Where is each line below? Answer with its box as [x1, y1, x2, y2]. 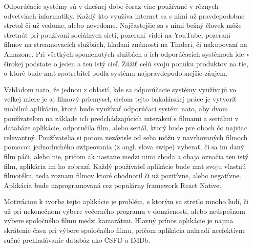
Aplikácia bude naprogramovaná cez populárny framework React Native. [4, 180, 221, 190]
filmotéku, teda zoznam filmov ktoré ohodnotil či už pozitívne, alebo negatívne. [4, 170, 241, 181]
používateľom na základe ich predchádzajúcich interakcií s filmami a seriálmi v [4, 113, 239, 123]
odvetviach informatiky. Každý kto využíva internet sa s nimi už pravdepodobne [4, 10, 245, 21]
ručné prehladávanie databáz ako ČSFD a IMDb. [4, 234, 150, 245]
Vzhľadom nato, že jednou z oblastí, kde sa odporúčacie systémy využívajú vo [4, 84, 236, 94]
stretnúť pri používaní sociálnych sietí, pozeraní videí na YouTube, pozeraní [4, 29, 231, 40]
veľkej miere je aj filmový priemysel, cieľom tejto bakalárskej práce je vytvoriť [4, 94, 237, 104]
